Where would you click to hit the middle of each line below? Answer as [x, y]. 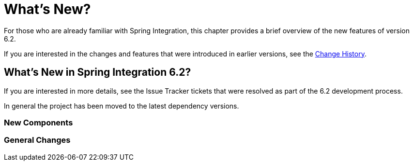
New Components [38, 122]
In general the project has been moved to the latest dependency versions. [122, 106]
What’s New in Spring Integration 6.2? [98, 72]
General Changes [37, 140]
